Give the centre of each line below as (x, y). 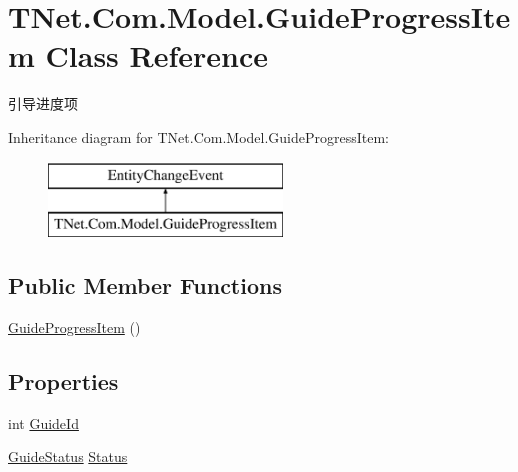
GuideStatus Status (68, 456)
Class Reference (157, 55)
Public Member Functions (145, 285)
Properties (63, 380)
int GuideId (43, 422)
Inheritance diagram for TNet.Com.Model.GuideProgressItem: (198, 136)
